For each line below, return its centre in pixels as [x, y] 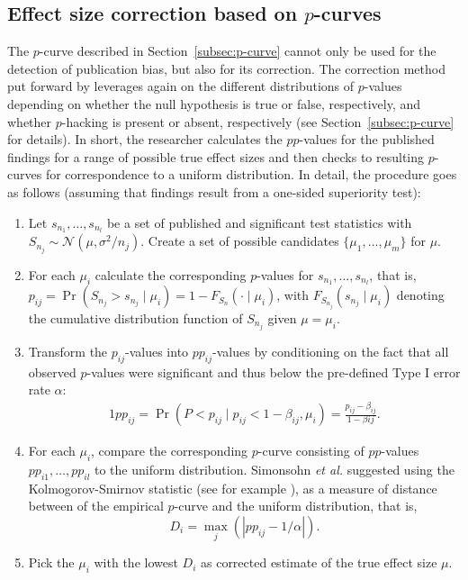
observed [52, 372]
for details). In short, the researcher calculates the [145, 139]
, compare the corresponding [170, 451]
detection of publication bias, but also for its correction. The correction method [226, 68]
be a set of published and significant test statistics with [259, 222]
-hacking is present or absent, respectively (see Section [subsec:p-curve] [258, 121]
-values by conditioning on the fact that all [331, 351]
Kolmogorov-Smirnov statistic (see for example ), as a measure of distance [233, 488]
